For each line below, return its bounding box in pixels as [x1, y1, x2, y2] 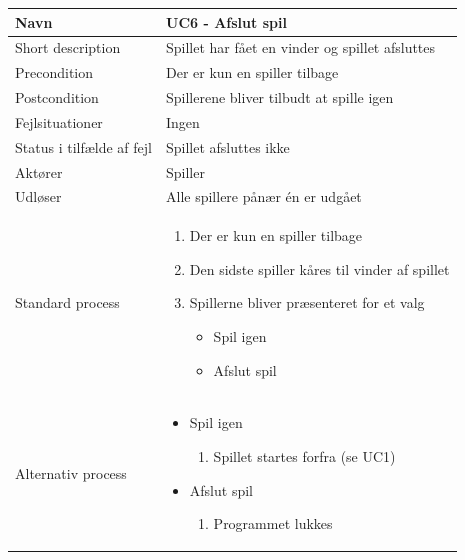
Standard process [15, 292, 120, 313]
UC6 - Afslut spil [166, 11, 287, 32]
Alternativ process [15, 462, 127, 483]
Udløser [15, 186, 62, 207]
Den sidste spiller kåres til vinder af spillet [189, 258, 450, 279]
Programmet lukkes [213, 513, 333, 534]
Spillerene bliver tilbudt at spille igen [166, 87, 394, 108]
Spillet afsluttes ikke [166, 136, 290, 157]
